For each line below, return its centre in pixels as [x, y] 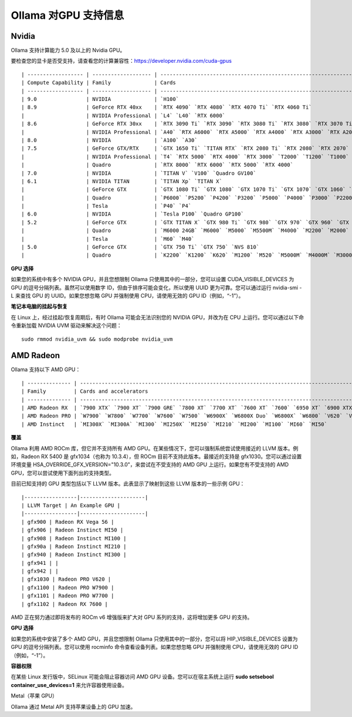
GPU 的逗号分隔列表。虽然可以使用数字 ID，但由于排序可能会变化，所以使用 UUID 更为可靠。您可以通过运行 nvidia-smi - [156, 287]
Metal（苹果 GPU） [34, 696]
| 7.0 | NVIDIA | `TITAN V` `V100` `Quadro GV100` [139, 173]
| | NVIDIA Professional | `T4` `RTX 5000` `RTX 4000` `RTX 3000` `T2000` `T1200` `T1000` [185, 156]
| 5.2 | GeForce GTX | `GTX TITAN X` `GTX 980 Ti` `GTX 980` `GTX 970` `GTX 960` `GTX [185, 222]
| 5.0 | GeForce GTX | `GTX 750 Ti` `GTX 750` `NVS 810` [141, 247]
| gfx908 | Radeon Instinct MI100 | [74, 538]
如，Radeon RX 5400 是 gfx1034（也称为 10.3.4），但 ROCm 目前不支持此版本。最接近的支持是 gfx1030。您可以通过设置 [156, 456]
